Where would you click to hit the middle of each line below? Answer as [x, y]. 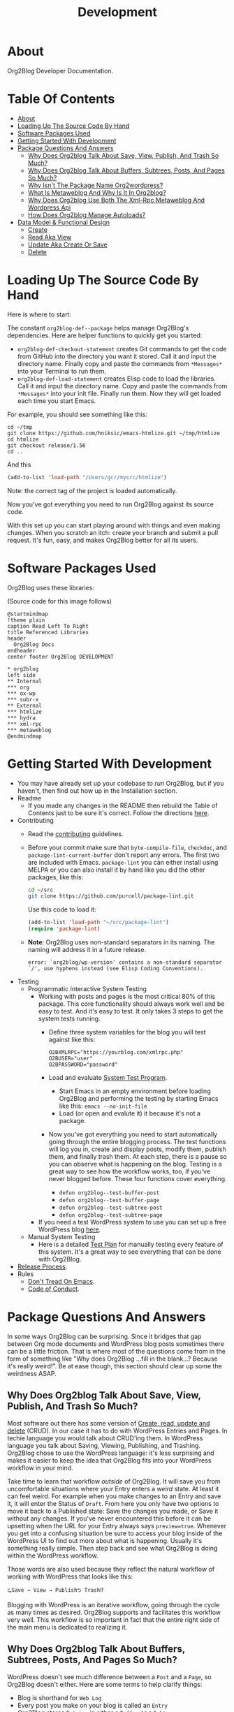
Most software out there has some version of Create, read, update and [109, 1423]
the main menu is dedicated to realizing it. [67, 1627]
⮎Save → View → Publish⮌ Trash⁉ [55, 1590]
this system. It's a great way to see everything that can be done [130, 1252]
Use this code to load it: [62, 909]
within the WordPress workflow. [53, 1556]
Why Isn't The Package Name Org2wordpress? [95, 185]
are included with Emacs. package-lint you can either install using [123, 862]
